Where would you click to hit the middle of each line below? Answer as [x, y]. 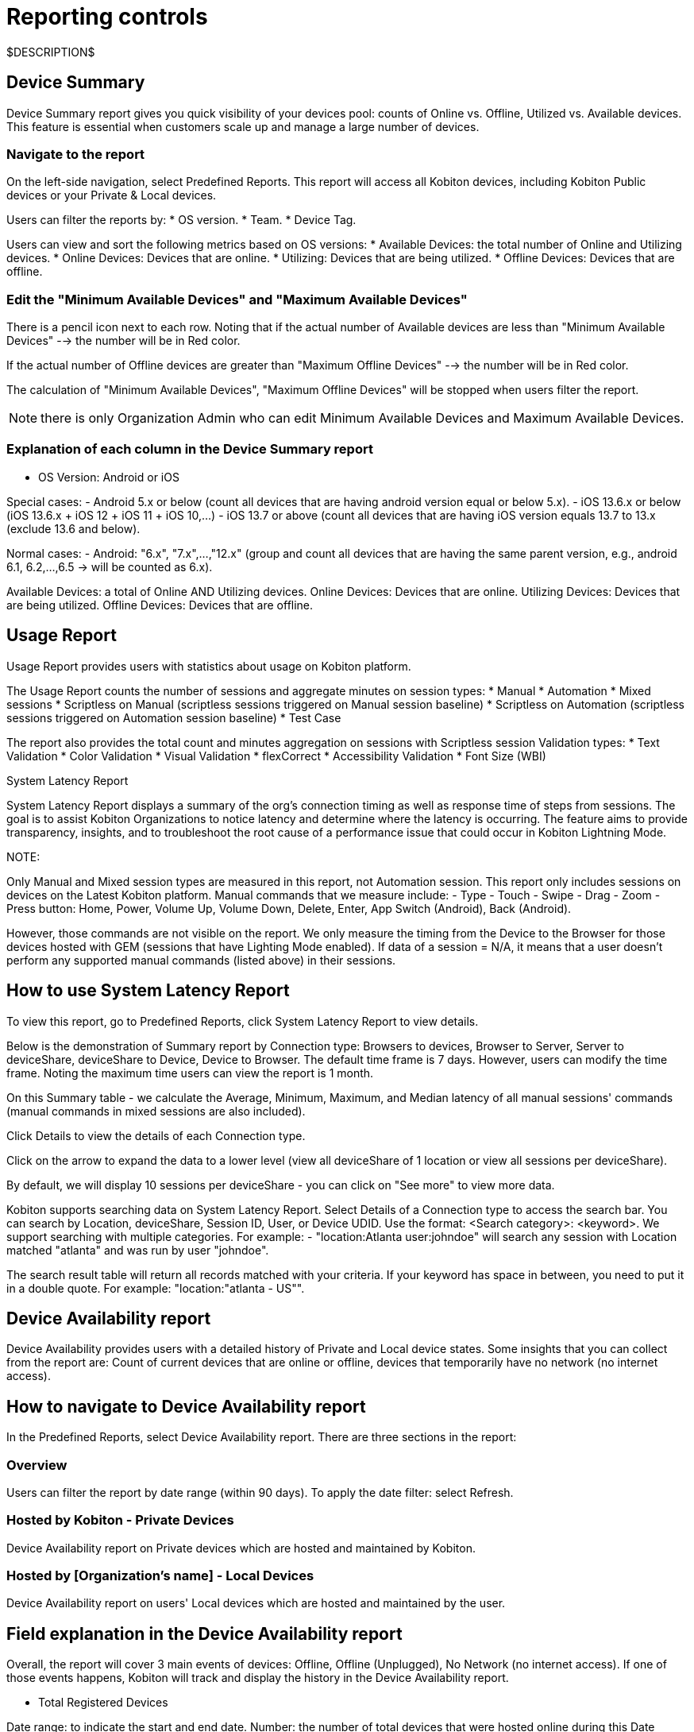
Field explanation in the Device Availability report [204, 1633]
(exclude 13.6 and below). [73, 528]
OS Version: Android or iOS [109, 477]
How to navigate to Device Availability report [186, 1406]
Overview [37, 1465]
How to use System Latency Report [148, 991]
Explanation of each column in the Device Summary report [190, 449]
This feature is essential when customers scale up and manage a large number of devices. [243, 126]
